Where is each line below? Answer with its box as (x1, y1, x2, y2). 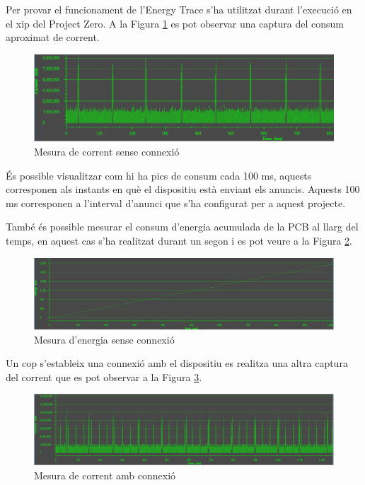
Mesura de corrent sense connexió (34, 144, 180, 158)
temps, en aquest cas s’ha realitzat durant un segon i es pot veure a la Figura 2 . (6, 233, 353, 247)
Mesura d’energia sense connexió (34, 332, 175, 346)
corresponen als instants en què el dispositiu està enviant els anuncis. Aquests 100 (6, 182, 360, 197)
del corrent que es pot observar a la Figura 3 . (6, 369, 202, 384)
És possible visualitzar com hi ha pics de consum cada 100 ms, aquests (6, 168, 312, 182)
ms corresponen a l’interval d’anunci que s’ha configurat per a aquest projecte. (6, 195, 346, 210)
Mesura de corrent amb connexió (34, 467, 176, 482)
